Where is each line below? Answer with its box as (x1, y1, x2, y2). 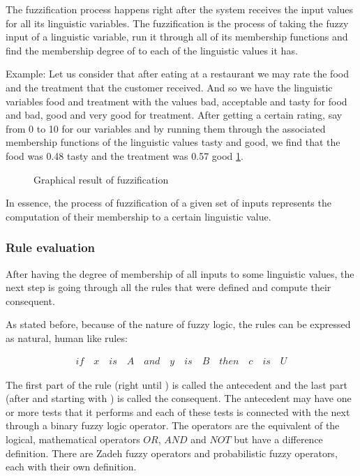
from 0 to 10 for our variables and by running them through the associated (6, 121, 326, 135)
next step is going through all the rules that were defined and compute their (6, 280, 331, 295)
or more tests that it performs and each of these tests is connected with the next (6, 404, 350, 419)
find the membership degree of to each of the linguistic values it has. (6, 43, 298, 57)
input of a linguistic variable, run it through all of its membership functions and (6, 29, 348, 44)
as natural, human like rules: (6, 330, 128, 345)
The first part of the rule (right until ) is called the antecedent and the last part (6, 377, 348, 392)
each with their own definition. (6, 459, 137, 474)
